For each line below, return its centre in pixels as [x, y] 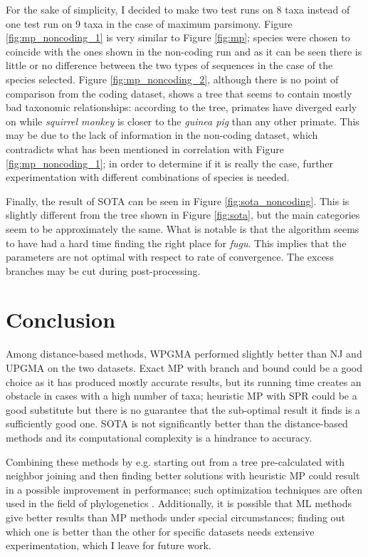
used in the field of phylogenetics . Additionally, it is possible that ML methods [179, 503]
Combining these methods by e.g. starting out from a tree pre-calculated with [175, 461]
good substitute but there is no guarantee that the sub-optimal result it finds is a [183, 409]
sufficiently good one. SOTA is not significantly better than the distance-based [177, 423]
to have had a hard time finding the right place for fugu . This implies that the [176, 243]
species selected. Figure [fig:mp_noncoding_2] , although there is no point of [172, 79]
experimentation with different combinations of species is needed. [148, 177]
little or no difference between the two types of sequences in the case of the [169, 65]
